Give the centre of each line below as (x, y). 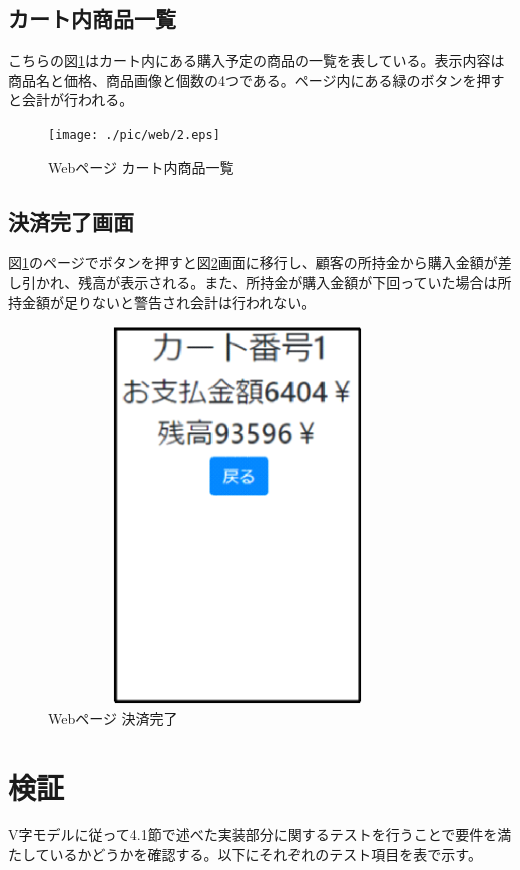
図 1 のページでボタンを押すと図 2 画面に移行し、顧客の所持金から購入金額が (253, 262)
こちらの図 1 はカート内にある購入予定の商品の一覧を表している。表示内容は (256, 60)
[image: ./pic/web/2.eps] (134, 134)
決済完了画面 (71, 220)
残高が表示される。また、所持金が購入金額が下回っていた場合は (288, 282)
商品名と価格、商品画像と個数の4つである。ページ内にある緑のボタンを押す (256, 79)
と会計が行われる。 (71, 99)
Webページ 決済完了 (113, 717)
